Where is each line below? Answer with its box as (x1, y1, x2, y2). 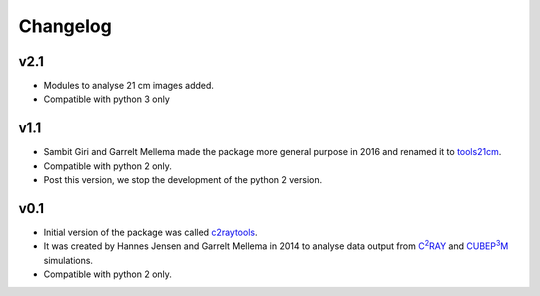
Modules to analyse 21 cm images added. (43, 80, 215, 92)
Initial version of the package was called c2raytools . (43, 226, 258, 239)
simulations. (43, 254, 94, 266)
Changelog (18, 15, 112, 37)
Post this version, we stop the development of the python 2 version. (43, 174, 323, 186)
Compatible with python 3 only (43, 93, 170, 105)
